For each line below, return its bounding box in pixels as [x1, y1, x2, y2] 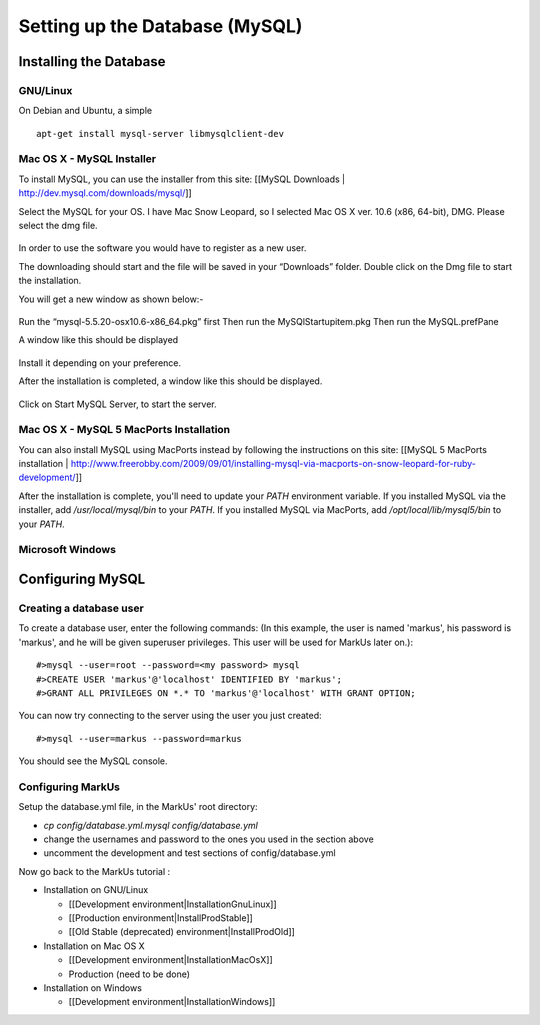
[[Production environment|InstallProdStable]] [68, 911, 254, 924]
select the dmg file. [18, 220, 99, 232]
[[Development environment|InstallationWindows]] [68, 996, 276, 1008]
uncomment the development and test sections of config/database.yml [43, 847, 336, 859]
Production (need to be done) [68, 968, 190, 980]
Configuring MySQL [18, 571, 146, 587]
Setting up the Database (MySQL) [18, 15, 303, 37]
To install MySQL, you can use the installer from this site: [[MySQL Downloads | [18, 173, 345, 185]
